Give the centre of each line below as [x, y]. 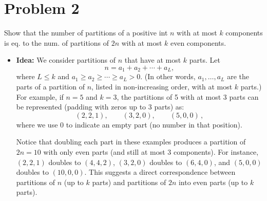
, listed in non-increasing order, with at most [162, 86]
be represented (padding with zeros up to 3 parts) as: [100, 107]
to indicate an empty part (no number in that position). [154, 124]
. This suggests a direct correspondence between [160, 172]
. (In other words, [168, 76]
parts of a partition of [50, 86]
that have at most [153, 60]
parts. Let [205, 60]
